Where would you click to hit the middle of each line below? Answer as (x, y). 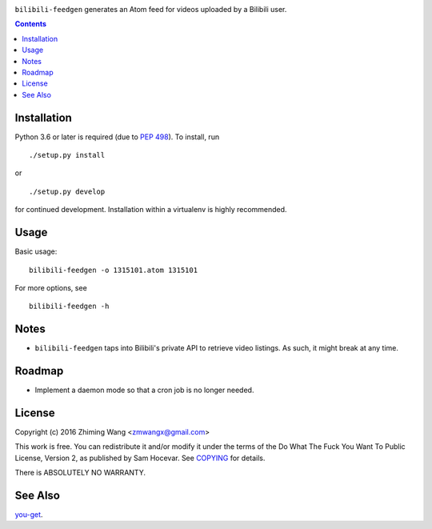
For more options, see (51, 287)
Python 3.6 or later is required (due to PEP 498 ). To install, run (117, 137)
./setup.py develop (67, 191)
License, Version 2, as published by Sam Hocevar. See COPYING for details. (140, 458)
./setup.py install (67, 155)
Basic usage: (36, 251)
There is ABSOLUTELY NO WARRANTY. (80, 473)
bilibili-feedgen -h (69, 307)
